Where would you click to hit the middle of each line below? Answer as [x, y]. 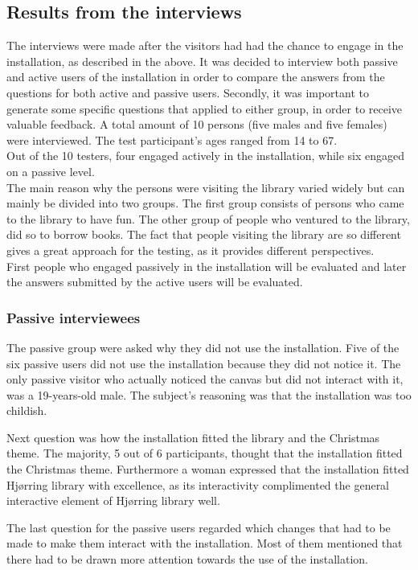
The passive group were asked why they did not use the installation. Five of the [203, 347]
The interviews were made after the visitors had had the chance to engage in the [205, 45]
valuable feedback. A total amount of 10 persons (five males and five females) [197, 124]
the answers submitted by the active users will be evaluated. [155, 282]
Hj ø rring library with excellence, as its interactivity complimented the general [198, 484]
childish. [27, 410]
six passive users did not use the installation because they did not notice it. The [204, 363]
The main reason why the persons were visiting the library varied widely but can [206, 187]
